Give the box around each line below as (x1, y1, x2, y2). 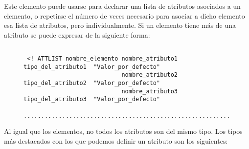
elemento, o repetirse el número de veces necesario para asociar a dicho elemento (4, 10, 245, 21)
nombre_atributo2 (121, 71, 178, 79)
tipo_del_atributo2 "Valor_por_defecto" (23, 80, 160, 86)
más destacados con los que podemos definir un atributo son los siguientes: (4, 135, 228, 146)
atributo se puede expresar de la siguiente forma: (4, 29, 150, 40)
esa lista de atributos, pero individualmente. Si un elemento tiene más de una (4, 20, 236, 30)
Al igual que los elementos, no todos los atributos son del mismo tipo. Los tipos (4, 126, 243, 136)
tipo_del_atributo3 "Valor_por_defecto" (23, 96, 160, 103)
